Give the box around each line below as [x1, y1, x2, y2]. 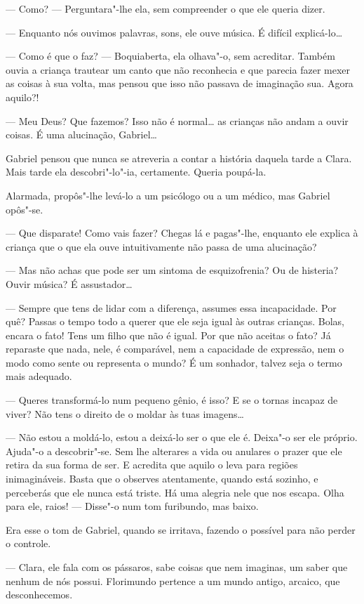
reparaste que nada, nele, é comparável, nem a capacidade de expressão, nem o [6, 341, 344, 356]
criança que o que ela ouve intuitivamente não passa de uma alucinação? [6, 239, 317, 254]
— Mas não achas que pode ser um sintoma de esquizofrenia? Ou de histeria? [6, 263, 339, 277]
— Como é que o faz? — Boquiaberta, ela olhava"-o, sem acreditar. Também [6, 48, 335, 63]
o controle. [6, 536, 51, 551]
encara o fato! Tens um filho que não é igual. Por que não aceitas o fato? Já [6, 327, 331, 342]
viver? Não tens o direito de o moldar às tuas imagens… [6, 406, 244, 421]
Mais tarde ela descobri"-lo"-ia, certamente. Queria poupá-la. [6, 164, 267, 179]
